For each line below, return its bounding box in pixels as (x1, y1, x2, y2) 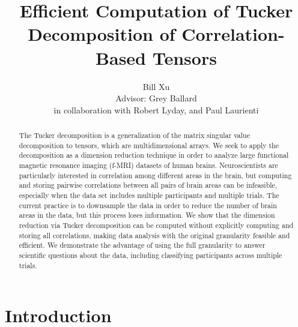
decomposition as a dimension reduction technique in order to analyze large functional (19, 150, 289, 160)
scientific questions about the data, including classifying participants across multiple (19, 250, 282, 260)
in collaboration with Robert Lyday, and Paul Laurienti (53, 103, 259, 116)
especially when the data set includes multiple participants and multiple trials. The (19, 190, 279, 200)
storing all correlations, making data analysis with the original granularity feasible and (19, 230, 290, 240)
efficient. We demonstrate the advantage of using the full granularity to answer (19, 240, 266, 250)
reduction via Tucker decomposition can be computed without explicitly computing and (19, 220, 294, 230)
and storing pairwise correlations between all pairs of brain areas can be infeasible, (19, 180, 278, 190)
